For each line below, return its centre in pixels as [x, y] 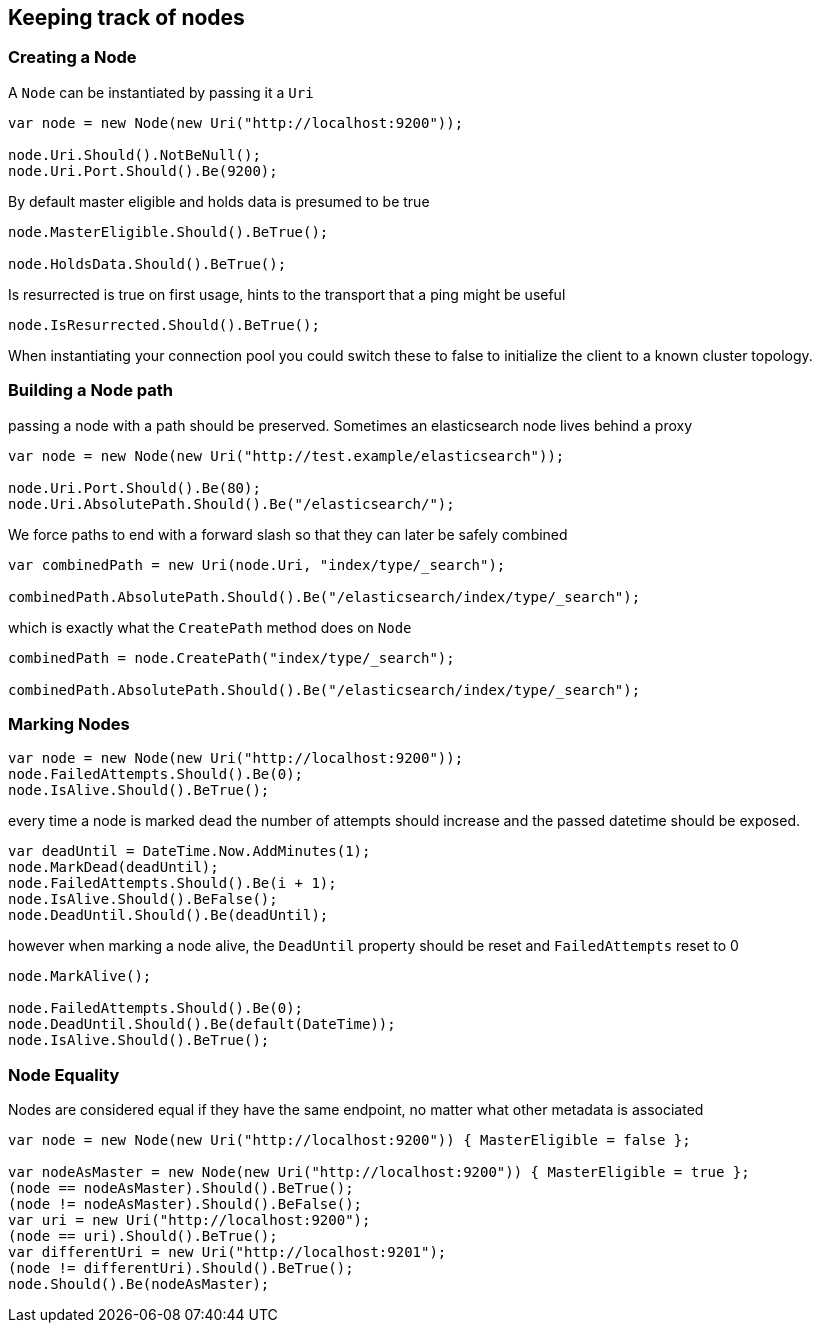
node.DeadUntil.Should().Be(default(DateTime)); [202, 1024]
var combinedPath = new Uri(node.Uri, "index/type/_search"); [257, 564]
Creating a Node [72, 57]
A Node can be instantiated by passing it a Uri [161, 92]
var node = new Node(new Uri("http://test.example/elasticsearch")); [286, 455]
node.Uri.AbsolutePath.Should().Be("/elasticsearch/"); [231, 503]
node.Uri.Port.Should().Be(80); [134, 487]
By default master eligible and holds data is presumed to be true [219, 201]
